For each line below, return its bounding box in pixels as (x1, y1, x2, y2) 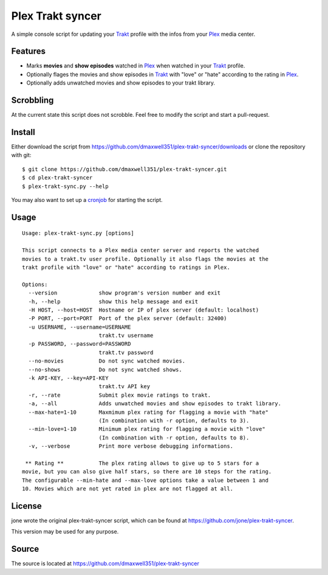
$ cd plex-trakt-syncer (22, 174, 93, 181)
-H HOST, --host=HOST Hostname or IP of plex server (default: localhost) (28, 306, 259, 313)
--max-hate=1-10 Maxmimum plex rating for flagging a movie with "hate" (28, 408, 269, 416)
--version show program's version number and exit (28, 290, 221, 296)
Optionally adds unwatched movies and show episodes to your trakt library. (26, 79, 216, 86)
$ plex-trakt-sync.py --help (22, 183, 109, 190)
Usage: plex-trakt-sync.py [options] (22, 230, 135, 237)
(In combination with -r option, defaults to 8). (98, 434, 250, 441)
